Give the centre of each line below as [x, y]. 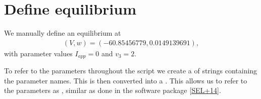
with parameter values [38, 53]
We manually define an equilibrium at [63, 33]
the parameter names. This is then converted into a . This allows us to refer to [126, 80]
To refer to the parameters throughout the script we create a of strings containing [131, 71]
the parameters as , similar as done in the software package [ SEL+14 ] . [113, 90]
